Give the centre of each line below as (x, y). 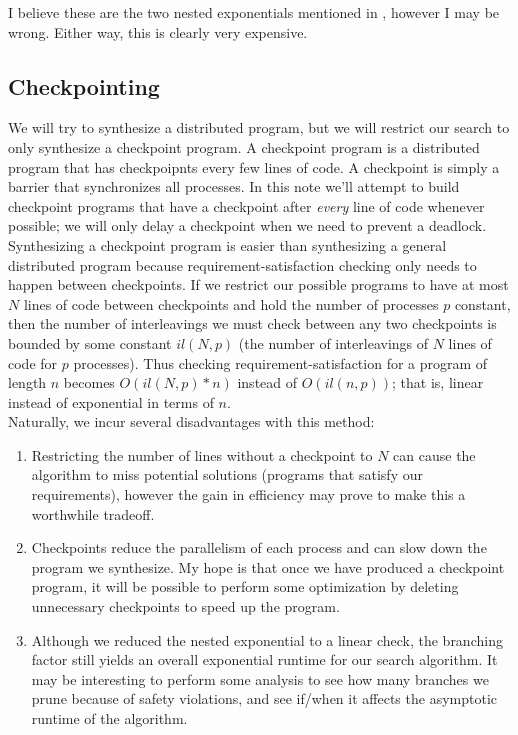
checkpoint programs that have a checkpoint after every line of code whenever (246, 205)
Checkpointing (84, 85)
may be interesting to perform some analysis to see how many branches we (260, 678)
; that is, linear (438, 382)
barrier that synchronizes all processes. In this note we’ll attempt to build (234, 186)
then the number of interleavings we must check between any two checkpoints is (252, 323)
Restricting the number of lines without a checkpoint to (202, 454)
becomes (89, 382)
